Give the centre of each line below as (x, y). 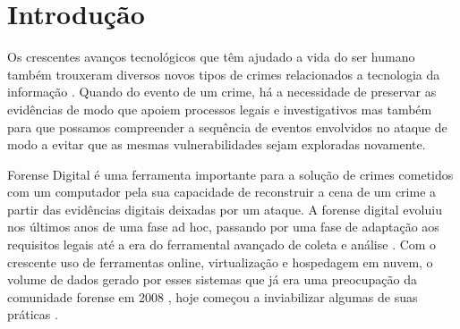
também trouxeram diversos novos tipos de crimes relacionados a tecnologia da (224, 74)
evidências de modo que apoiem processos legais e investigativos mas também (220, 109)
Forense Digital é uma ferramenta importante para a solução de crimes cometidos (230, 174)
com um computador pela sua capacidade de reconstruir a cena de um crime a (222, 192)
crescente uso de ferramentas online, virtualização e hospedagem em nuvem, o (220, 262)
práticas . (33, 314)
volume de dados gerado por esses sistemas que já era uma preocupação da (212, 279)
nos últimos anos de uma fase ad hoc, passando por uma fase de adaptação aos (223, 227)
